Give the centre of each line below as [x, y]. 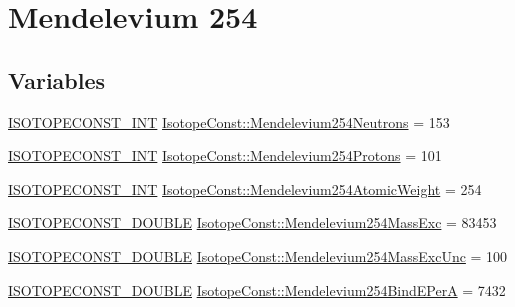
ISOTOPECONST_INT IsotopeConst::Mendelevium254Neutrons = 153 [229, 121]
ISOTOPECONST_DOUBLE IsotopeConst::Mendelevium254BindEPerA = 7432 [257, 289]
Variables [57, 79]
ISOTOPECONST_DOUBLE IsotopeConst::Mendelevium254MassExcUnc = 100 [258, 255]
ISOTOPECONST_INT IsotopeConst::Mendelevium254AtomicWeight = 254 [245, 188]
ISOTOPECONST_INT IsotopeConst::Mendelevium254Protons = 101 [225, 155]
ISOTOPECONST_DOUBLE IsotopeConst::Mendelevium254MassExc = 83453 [252, 222]
